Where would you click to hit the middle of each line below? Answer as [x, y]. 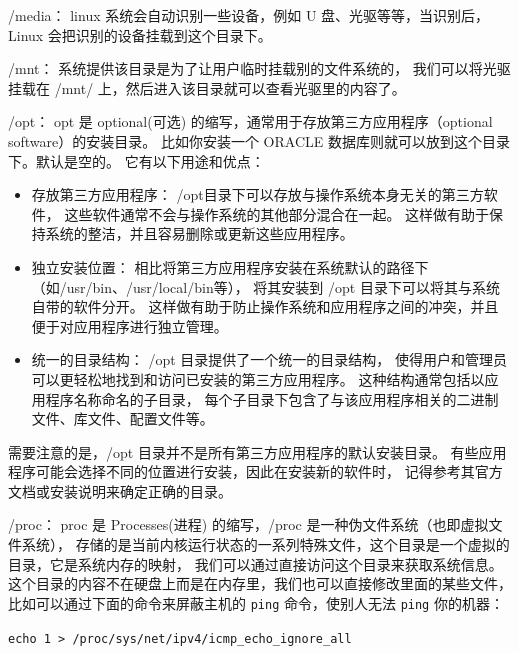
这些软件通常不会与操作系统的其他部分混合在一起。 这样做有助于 [277, 213]
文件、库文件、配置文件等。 [122, 418]
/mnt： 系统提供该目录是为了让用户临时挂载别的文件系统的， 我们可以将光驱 [259, 68]
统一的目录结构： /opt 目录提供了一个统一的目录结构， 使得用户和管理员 [269, 359]
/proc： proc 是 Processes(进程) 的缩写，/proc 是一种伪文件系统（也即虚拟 [248, 524]
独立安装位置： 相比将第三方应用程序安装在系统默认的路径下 [230, 266]
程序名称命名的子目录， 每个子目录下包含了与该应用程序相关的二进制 [272, 398]
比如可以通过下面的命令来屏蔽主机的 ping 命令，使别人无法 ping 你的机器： [256, 602]
